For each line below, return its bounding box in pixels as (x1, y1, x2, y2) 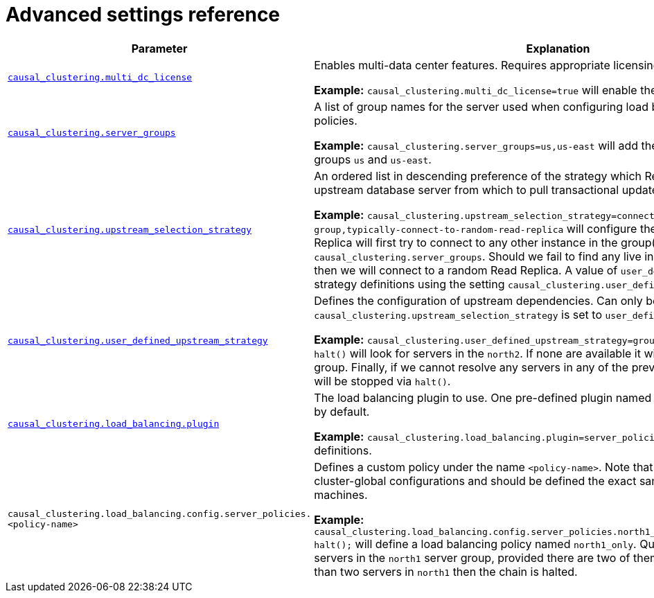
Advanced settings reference (6, 3, 281, 26)
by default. (314, 404, 370, 419)
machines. (314, 487, 368, 502)
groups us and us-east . (314, 152, 432, 166)
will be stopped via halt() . (314, 373, 451, 388)
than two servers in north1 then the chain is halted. (314, 564, 578, 579)
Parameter (131, 41, 188, 55)
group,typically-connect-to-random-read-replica (314, 224, 564, 235)
